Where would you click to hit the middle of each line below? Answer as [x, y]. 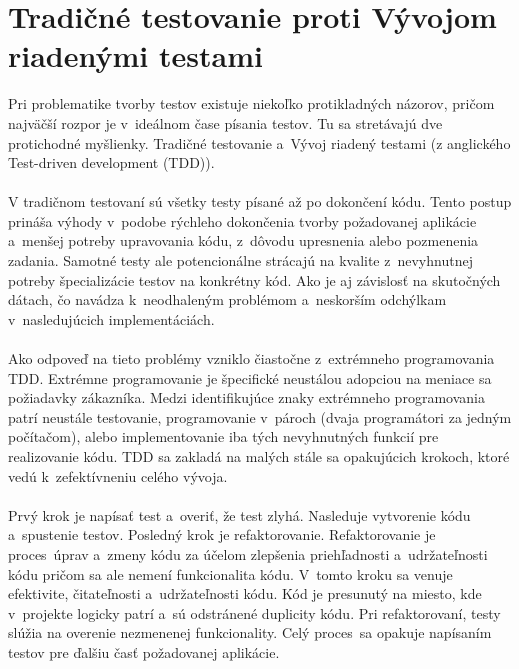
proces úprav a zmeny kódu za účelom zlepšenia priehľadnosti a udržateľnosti [248, 553]
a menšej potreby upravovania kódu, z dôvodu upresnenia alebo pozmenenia [243, 240]
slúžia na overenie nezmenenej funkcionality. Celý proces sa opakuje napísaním [250, 632]
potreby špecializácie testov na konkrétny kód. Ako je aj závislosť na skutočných [254, 279]
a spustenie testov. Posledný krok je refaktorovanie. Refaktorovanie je [222, 534]
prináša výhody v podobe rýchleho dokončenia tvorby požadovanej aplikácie [242, 220]
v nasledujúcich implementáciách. [111, 318]
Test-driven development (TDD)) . [111, 162]
